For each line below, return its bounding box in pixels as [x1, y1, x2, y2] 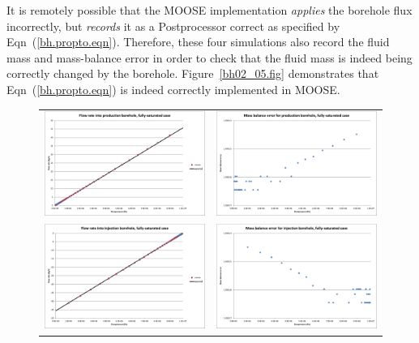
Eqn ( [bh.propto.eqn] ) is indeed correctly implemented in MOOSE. [6, 80, 340, 97]
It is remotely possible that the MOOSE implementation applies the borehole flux [6, 2, 413, 18]
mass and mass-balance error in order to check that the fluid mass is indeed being [6, 49, 413, 66]
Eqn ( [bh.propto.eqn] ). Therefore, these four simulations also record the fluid [6, 33, 390, 50]
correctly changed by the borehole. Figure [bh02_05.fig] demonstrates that [6, 65, 379, 82]
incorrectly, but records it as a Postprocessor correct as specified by [6, 17, 340, 34]
